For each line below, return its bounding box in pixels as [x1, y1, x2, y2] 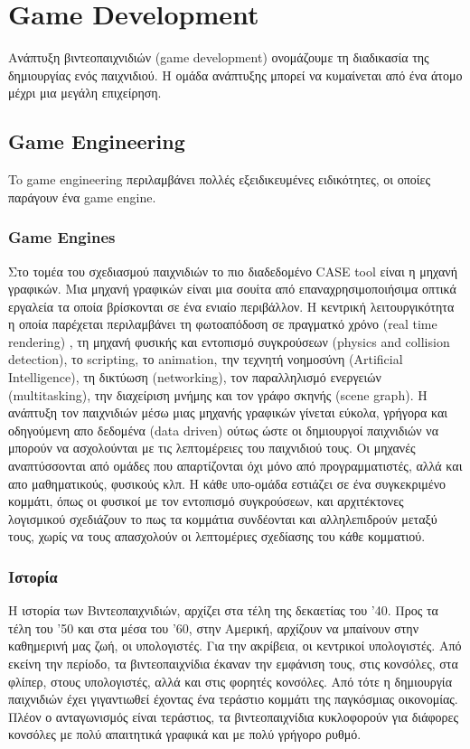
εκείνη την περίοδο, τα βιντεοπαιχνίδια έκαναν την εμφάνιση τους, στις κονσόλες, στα [8, 654, 458, 673]
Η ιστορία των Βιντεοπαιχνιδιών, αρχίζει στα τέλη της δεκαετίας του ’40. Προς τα [8, 601, 438, 620]
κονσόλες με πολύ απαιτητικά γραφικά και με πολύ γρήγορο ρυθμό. [8, 725, 362, 744]
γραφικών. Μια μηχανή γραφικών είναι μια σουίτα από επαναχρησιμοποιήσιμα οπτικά [8, 279, 456, 298]
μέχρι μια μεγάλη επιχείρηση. [8, 83, 162, 102]
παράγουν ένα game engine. [8, 187, 156, 206]
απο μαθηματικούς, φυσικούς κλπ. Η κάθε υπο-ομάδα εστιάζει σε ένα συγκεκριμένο [8, 473, 446, 492]
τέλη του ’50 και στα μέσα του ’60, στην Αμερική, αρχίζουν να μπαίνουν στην [8, 618, 419, 637]
